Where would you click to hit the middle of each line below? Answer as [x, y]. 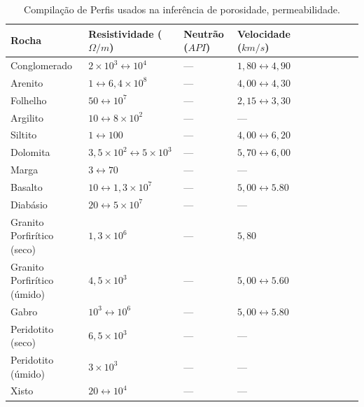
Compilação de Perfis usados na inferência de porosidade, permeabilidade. [182, 9]
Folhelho [29, 100]
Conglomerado [41, 65]
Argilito [27, 117]
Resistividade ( [125, 33]
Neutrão [204, 33]
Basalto [27, 186]
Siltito [24, 135]
